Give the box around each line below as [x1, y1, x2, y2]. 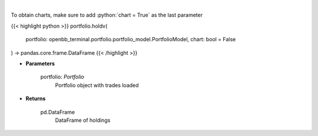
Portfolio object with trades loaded [55, 81, 139, 88]
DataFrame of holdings [55, 117, 111, 124]
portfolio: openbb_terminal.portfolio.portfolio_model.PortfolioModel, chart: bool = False [25, 36, 236, 43]
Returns [25, 95, 46, 102]
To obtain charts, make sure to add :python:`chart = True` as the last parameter [11, 12, 203, 19]
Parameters [25, 59, 55, 67]
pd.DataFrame [40, 108, 75, 115]
